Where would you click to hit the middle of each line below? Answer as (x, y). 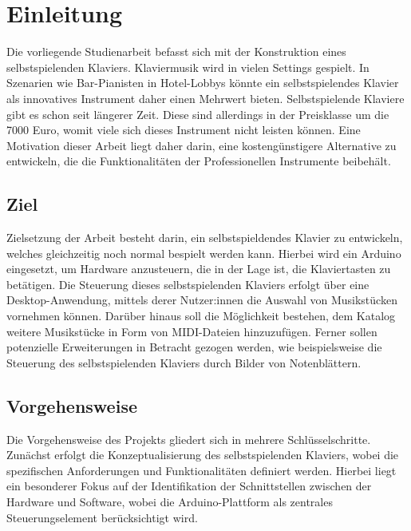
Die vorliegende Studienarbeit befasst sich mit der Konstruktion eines (176, 52)
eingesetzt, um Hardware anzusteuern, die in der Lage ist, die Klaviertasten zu (199, 269)
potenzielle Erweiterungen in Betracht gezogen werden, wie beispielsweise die (194, 347)
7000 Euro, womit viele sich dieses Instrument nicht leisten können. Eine (184, 130)
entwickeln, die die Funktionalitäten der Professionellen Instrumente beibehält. (199, 161)
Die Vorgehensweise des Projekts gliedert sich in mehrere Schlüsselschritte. (189, 439)
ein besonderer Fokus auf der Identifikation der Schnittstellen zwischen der (189, 486)
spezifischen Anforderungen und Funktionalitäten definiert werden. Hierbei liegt (202, 470)
